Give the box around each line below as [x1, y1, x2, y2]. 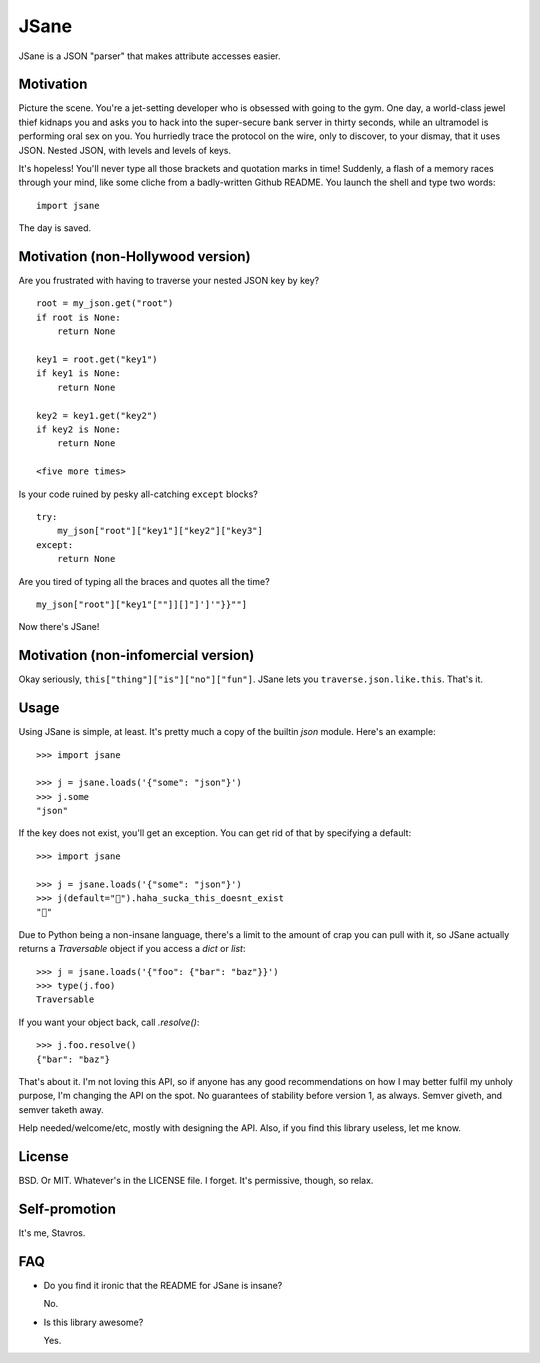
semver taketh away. [18, 1103, 104, 1115]
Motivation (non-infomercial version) [18, 647, 255, 664]
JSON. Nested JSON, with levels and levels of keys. [18, 144, 232, 156]
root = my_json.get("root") [36, 298, 174, 309]
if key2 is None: [36, 424, 121, 435]
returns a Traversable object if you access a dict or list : [18, 943, 246, 955]
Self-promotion [18, 1200, 117, 1217]
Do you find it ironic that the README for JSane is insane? [43, 1279, 283, 1291]
